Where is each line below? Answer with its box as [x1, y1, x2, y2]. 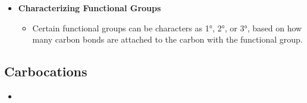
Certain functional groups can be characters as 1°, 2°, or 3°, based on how [32, 21, 302, 34]
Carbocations [4, 62, 87, 81]
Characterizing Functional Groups [18, 2, 161, 14]
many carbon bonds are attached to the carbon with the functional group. [32, 33, 303, 46]
